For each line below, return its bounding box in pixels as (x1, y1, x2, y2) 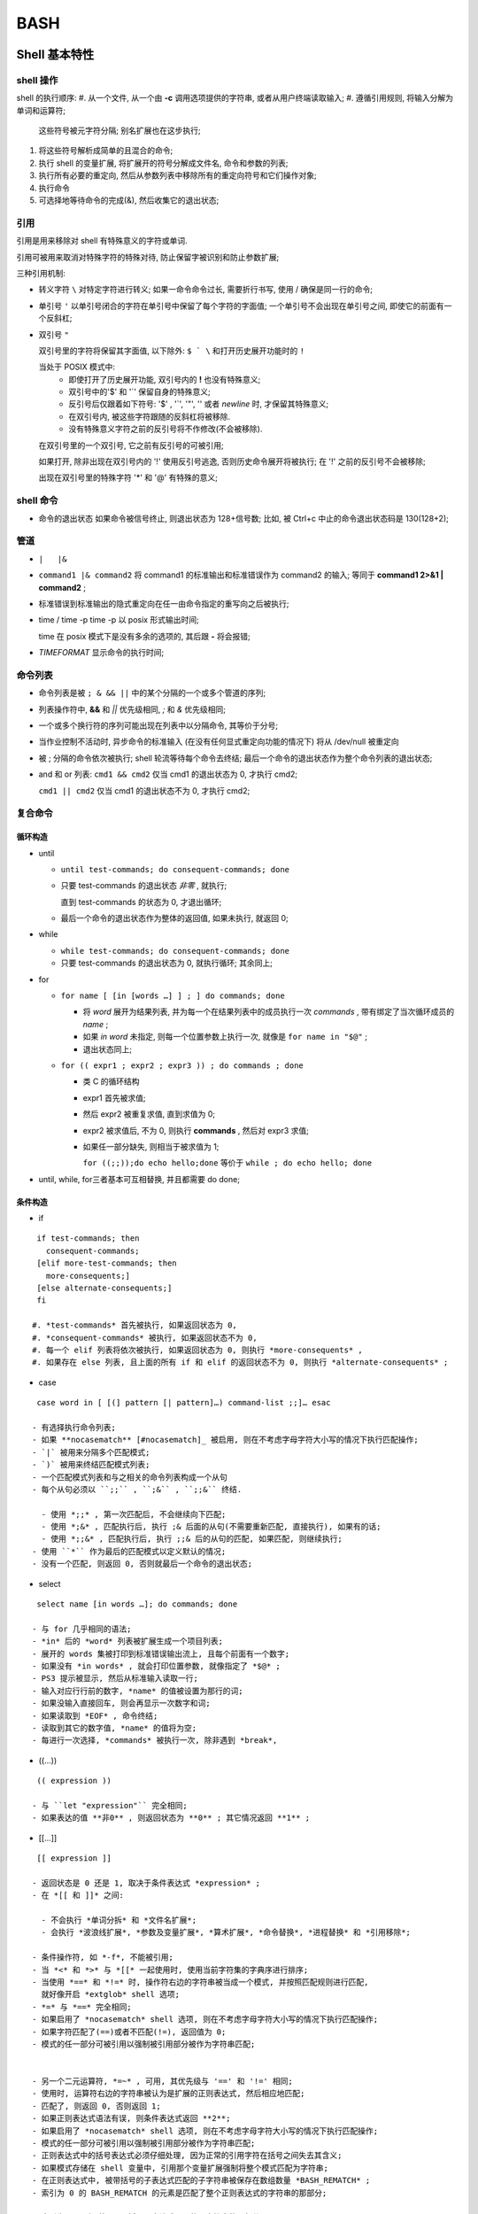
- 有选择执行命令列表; (32, 1422, 117, 1432)
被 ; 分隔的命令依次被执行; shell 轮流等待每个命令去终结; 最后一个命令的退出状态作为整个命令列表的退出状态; (38, 753, 433, 763)
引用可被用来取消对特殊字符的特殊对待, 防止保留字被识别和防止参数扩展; (16, 252, 280, 262)
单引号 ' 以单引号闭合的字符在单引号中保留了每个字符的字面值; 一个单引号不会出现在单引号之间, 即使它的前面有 (38, 300, 444, 311)
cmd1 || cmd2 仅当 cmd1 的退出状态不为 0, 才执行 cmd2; (38, 785, 251, 796)
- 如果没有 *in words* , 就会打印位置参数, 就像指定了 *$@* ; (32, 1660, 281, 1671)
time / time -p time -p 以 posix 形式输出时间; (38, 615, 199, 625)
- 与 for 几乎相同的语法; (32, 1623, 132, 1634)
